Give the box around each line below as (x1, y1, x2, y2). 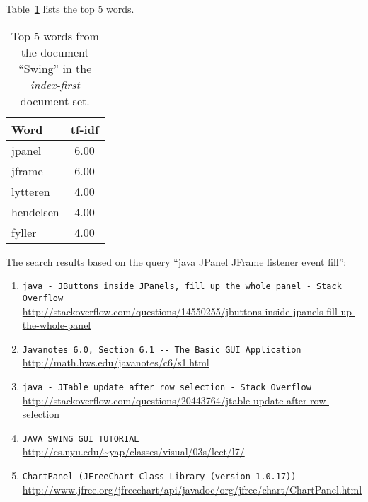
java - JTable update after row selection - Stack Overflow (22, 382, 311, 392)
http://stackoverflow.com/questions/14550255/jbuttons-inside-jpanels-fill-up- (22, 303, 355, 318)
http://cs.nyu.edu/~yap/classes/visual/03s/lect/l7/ (22, 444, 245, 459)
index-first (30, 76, 80, 93)
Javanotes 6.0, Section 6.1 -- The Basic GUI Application (22, 344, 301, 355)
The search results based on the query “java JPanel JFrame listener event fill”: (6, 254, 347, 269)
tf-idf (70, 120, 99, 137)
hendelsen (11, 203, 59, 220)
